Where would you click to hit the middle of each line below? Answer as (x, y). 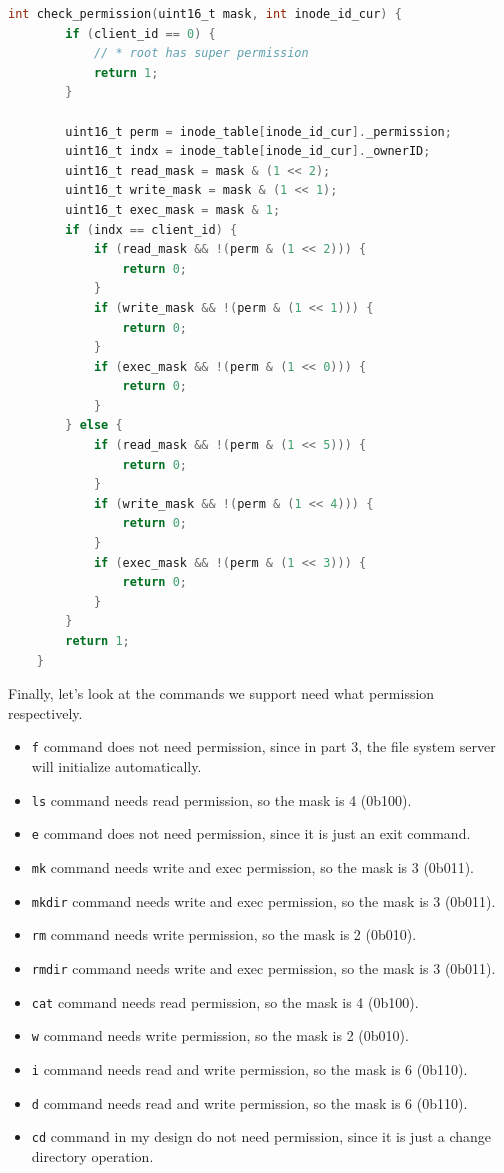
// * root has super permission (201, 53)
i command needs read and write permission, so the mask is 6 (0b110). (249, 1068)
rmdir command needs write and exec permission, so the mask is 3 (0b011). (263, 967)
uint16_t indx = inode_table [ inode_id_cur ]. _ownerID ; (248, 151)
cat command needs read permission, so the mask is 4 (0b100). (225, 1001)
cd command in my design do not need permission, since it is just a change (261, 1136)
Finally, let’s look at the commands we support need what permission (221, 693)
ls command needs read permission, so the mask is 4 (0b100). (221, 799)
